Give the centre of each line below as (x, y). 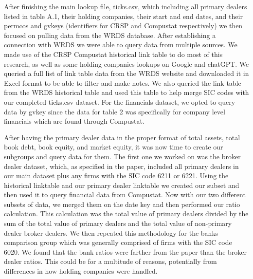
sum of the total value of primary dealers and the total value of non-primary (118, 223)
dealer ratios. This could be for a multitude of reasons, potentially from (110, 261)
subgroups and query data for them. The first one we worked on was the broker (122, 156)
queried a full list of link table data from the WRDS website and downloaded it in (126, 73)
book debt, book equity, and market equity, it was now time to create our (114, 147)
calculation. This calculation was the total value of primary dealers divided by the (126, 214)
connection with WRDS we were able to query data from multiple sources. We (121, 45)
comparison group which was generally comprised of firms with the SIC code (118, 242)
